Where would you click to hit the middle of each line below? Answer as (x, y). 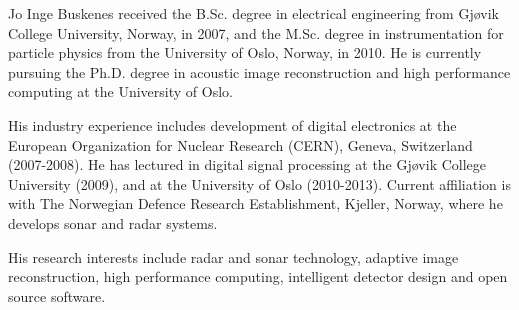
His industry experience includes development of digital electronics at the (232, 124)
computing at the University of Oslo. (120, 91)
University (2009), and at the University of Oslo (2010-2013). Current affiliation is (259, 183)
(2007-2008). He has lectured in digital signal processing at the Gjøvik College (247, 164)
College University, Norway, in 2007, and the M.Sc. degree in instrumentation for (256, 32)
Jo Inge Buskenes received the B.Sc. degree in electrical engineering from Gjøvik (253, 13)
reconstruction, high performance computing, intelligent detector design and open (258, 276)
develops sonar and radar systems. (113, 222)
